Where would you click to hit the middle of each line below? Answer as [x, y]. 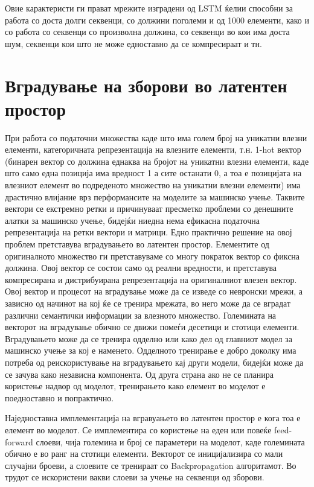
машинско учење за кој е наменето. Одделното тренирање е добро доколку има [151, 350]
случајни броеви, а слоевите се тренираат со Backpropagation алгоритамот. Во [151, 465]
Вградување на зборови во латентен [146, 85]
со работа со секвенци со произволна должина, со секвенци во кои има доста [147, 32]
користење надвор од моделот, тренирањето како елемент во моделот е [135, 386]
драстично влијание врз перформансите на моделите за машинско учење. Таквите [155, 196]
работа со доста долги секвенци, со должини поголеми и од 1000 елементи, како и [157, 20]
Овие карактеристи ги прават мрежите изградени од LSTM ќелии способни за [149, 8]
